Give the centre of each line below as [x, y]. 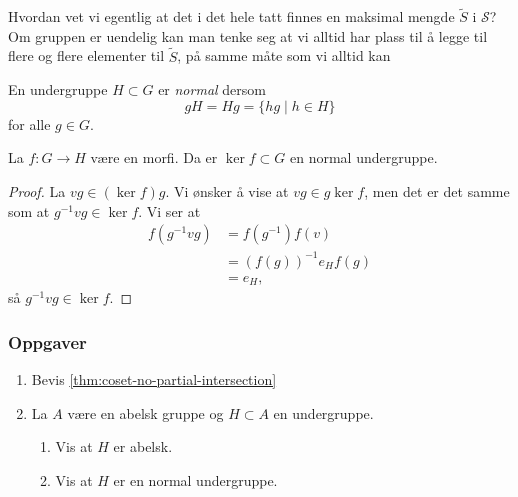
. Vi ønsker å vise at [227, 191]
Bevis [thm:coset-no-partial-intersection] [154, 379]
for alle [29, 123]
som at [29, 210]
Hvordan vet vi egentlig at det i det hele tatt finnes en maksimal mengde [231, 16]
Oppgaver [47, 341]
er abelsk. [143, 446]
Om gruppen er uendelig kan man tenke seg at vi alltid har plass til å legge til [248, 35]
